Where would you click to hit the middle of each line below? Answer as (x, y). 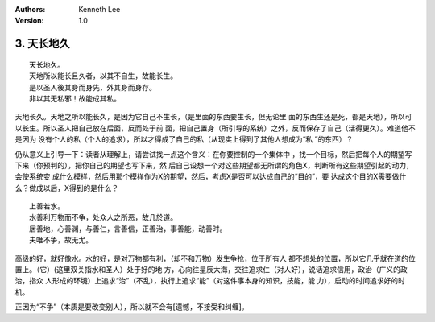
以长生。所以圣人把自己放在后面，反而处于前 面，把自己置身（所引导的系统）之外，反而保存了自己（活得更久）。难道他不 (215, 128)
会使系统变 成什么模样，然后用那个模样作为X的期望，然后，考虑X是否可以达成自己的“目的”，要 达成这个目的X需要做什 (211, 176)
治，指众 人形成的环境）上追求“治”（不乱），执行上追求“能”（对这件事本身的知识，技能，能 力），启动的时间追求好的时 (210, 281)
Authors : (30, 9)
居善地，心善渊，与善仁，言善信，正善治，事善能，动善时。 (128, 229)
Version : (29, 21)
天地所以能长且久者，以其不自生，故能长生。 (103, 76)
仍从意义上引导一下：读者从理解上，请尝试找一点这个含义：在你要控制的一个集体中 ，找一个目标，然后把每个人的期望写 (213, 154)
